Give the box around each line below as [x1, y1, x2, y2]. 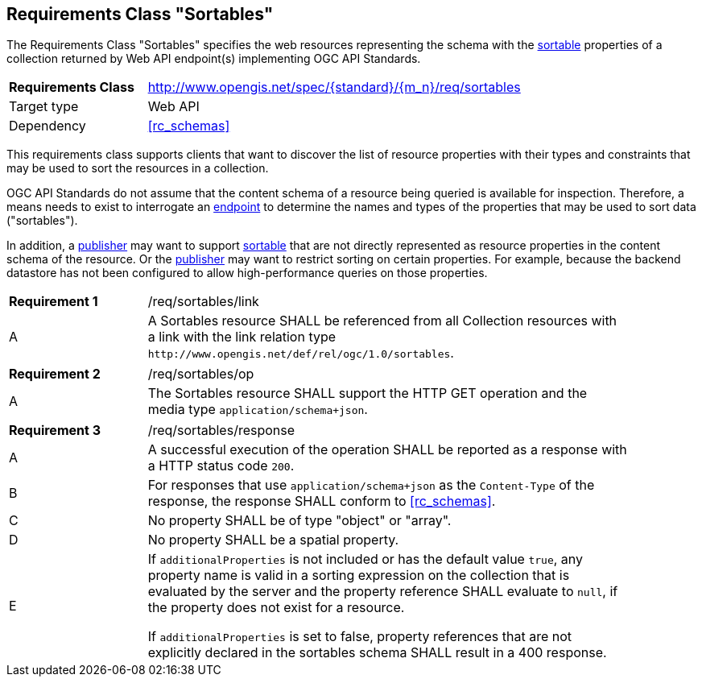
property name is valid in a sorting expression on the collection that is [147, 567, 570, 584]
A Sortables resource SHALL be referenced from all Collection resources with [147, 313, 617, 329]
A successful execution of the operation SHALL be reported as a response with [147, 441, 627, 458]
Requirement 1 [9, 293, 98, 310]
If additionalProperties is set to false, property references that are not [147, 628, 572, 645]
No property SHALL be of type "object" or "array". [147, 512, 452, 529]
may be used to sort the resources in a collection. [6, 161, 269, 176]
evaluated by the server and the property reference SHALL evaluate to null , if [147, 583, 618, 600]
